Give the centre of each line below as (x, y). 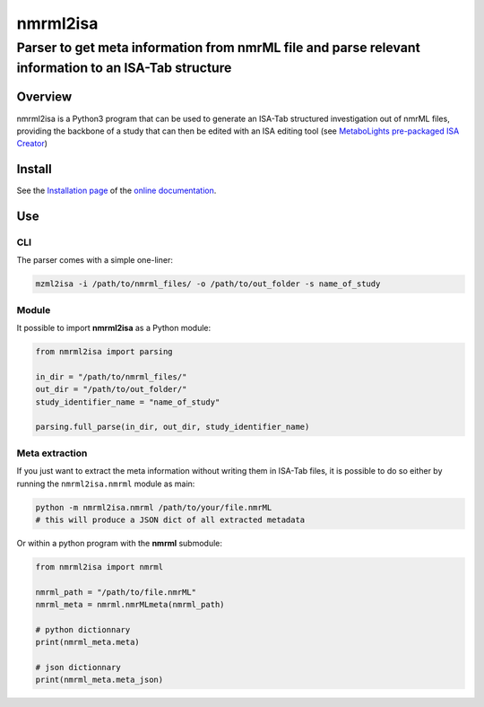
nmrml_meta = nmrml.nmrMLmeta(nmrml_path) (130, 605)
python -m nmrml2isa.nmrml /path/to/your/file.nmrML (154, 507)
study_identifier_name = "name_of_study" (128, 402)
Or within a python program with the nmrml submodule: (120, 543)
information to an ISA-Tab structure (124, 68)
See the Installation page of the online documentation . (117, 191)
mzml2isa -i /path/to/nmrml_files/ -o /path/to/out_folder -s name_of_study (208, 284)
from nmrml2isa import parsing (104, 352)
